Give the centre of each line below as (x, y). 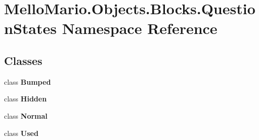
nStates (30, 28)
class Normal (26, 115)
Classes (23, 60)
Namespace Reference (140, 28)
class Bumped (28, 81)
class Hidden (26, 99)
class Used (21, 133)
